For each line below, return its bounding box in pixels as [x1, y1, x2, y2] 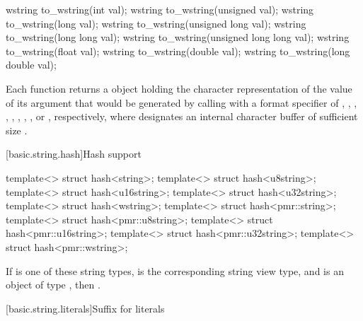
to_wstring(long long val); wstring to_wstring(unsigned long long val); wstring [6, 30, 350, 45]
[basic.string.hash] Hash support [6, 146, 142, 161]
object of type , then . [6, 277, 100, 292]
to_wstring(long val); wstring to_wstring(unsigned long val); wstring [6, 16, 306, 30]
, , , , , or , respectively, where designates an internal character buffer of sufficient [6, 109, 358, 124]
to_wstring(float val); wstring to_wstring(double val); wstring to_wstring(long [6, 43, 350, 58]
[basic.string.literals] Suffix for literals [6, 300, 165, 315]
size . [6, 122, 28, 137]
